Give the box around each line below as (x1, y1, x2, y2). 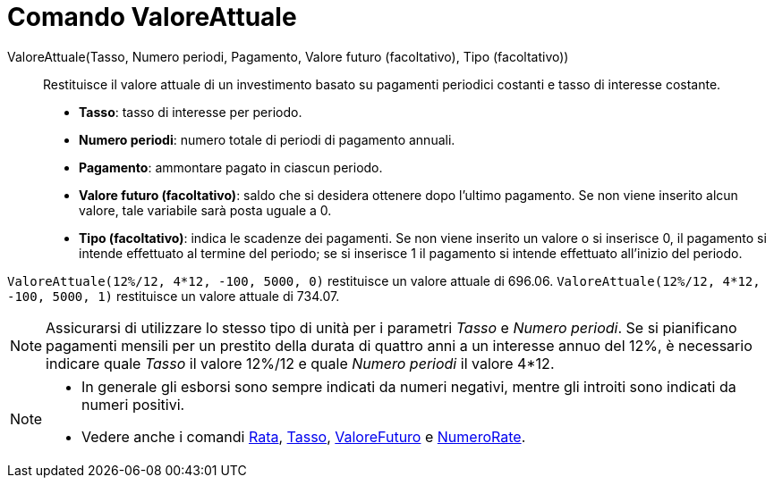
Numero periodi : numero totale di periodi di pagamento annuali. (79, 131, 455, 147)
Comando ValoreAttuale (7, 2, 297, 32)
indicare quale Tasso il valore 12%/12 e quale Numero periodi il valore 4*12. (46, 354, 555, 372)
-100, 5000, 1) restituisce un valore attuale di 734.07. (7, 288, 340, 304)
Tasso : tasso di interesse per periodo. (79, 104, 302, 120)
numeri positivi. (81, 395, 185, 414)
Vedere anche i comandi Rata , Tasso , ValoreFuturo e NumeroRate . (81, 427, 526, 446)
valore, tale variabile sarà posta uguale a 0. (79, 202, 332, 218)
